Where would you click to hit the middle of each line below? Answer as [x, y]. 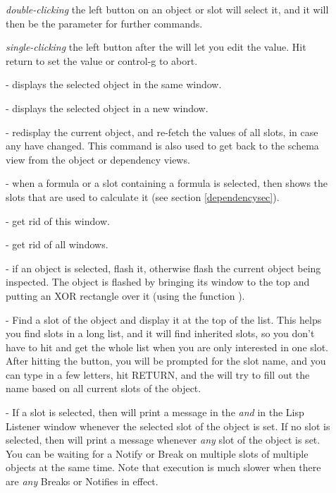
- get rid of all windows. [57, 244]
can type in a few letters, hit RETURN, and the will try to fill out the [158, 374]
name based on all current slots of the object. [104, 388]
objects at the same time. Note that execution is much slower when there [163, 467]
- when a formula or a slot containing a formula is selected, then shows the [167, 183]
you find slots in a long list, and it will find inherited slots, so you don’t [160, 333]
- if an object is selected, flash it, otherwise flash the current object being [163, 268]
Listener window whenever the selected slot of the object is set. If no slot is [168, 426]
